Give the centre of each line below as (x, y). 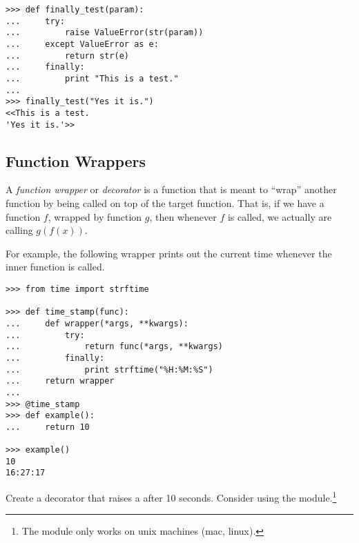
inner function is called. (55, 267)
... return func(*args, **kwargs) (114, 347)
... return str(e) (67, 56)
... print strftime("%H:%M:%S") (109, 369)
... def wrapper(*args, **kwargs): (97, 323)
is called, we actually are (280, 216)
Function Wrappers (76, 160)
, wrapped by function (95, 216)
